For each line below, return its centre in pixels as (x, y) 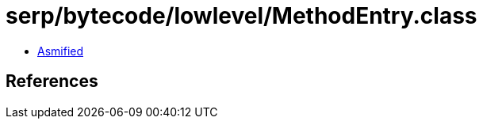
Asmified (61, 51)
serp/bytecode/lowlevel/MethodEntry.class (241, 16)
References (52, 81)
